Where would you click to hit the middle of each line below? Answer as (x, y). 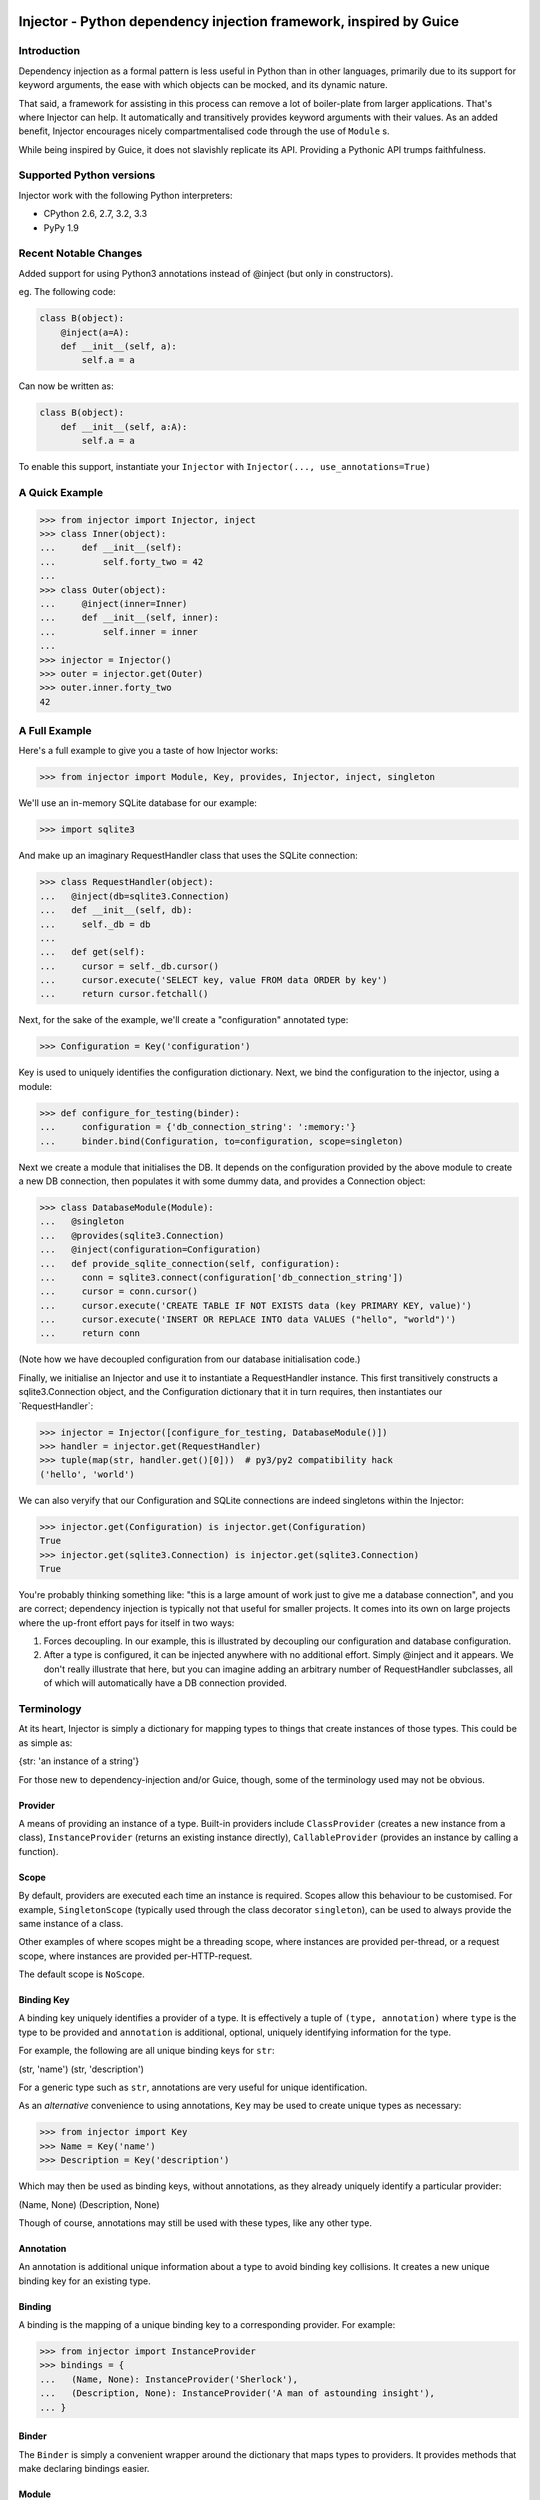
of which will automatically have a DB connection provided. (165, 1683)
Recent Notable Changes (80, 253)
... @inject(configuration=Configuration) (150, 1249)
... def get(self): (92, 952)
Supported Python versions (87, 175)
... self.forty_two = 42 (121, 561)
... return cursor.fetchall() (124, 994)
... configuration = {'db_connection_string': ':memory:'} (198, 1127)
